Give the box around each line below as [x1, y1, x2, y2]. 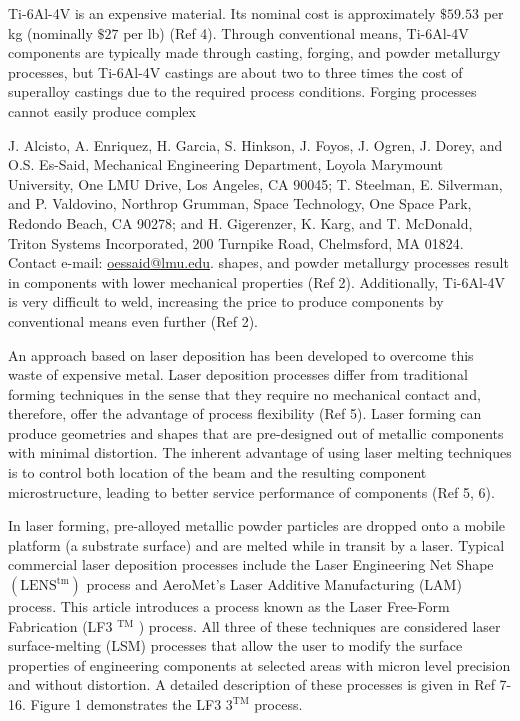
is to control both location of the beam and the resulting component [8, 462, 427, 483]
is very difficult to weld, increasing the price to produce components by [8, 291, 444, 312]
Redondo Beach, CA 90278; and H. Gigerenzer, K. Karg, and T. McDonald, [8, 212, 473, 233]
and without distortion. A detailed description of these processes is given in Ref [8, 674, 495, 695]
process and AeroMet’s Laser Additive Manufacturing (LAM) [86, 574, 462, 595]
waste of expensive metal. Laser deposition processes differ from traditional [8, 364, 468, 385]
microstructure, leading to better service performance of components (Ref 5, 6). [8, 481, 495, 502]
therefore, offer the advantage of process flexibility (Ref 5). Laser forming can [8, 403, 482, 424]
